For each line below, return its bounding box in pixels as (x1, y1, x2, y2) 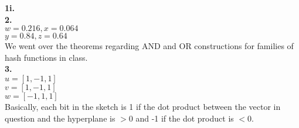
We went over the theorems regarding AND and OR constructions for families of (5, 40, 294, 52)
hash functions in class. (5, 51, 88, 63)
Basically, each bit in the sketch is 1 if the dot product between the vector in (5, 100, 281, 112)
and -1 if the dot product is (135, 112, 234, 124)
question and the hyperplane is (5, 112, 115, 124)
